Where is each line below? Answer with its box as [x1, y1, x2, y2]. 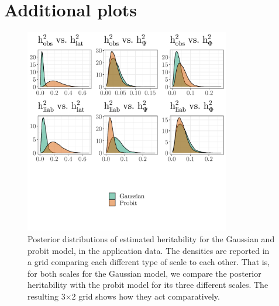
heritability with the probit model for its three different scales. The [27, 279, 268, 291]
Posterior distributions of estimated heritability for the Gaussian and [27, 232, 275, 245]
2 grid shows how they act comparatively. [71, 290, 220, 302]
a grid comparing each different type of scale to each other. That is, [27, 256, 270, 268]
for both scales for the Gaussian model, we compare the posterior [27, 267, 261, 279]
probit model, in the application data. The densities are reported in [27, 244, 270, 256]
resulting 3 [27, 290, 66, 302]
